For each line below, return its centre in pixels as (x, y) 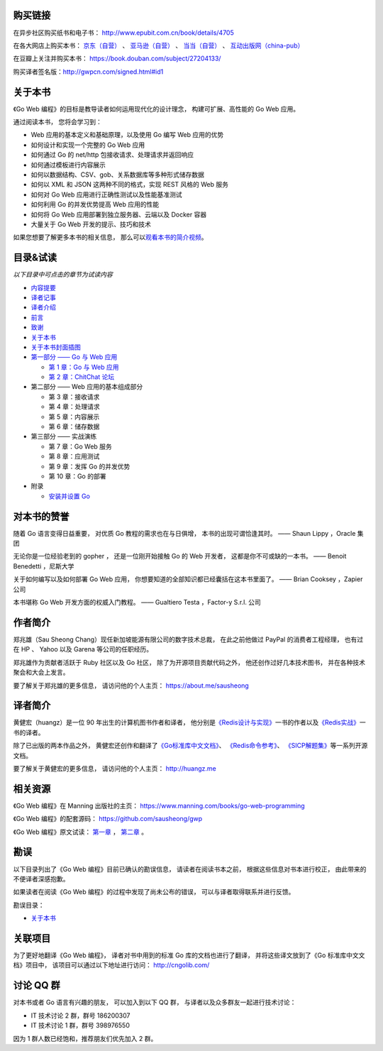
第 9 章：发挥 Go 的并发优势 (89, 466)
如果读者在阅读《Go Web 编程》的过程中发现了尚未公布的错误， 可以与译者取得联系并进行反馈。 (154, 892)
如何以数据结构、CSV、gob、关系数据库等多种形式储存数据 (118, 175)
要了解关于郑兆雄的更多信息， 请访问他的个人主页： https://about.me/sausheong (131, 686)
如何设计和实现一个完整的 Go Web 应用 (88, 145)
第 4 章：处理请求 (74, 407)
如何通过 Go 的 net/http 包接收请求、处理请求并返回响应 (112, 155)
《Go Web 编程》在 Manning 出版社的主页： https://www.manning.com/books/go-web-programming (159, 805)
